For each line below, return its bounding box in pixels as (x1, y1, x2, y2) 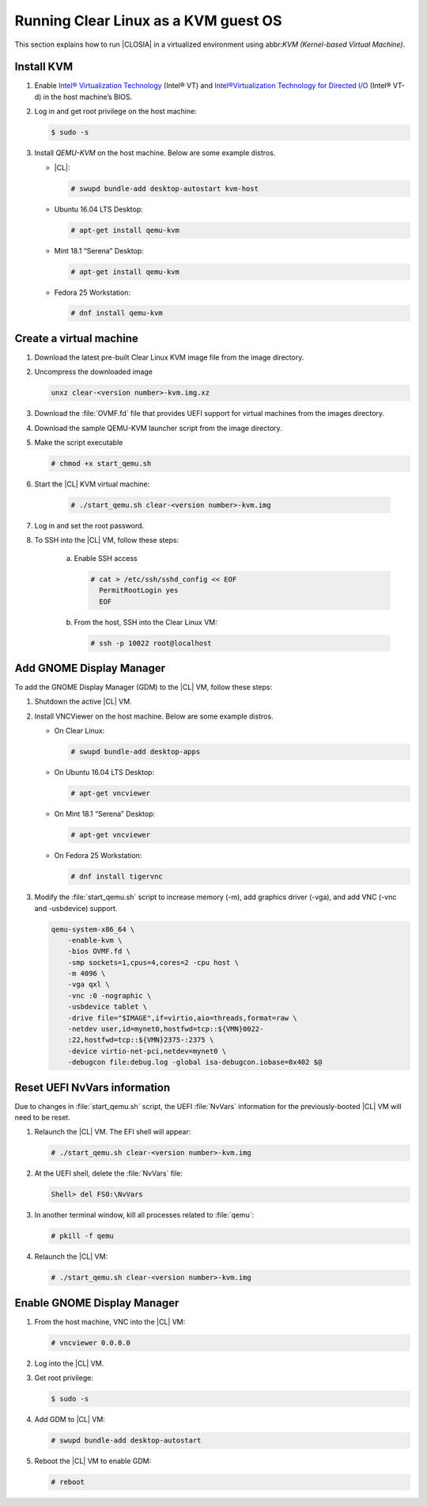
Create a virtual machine (14, 331, 138, 345)
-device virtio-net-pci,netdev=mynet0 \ (67, 1047, 227, 1055)
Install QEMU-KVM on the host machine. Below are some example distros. (34, 148, 276, 158)
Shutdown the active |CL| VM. (34, 697, 132, 707)
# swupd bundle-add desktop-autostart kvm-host (70, 184, 259, 193)
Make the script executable (34, 438, 123, 448)
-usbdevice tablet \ (67, 1002, 148, 1012)
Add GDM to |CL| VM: (34, 1415, 106, 1424)
